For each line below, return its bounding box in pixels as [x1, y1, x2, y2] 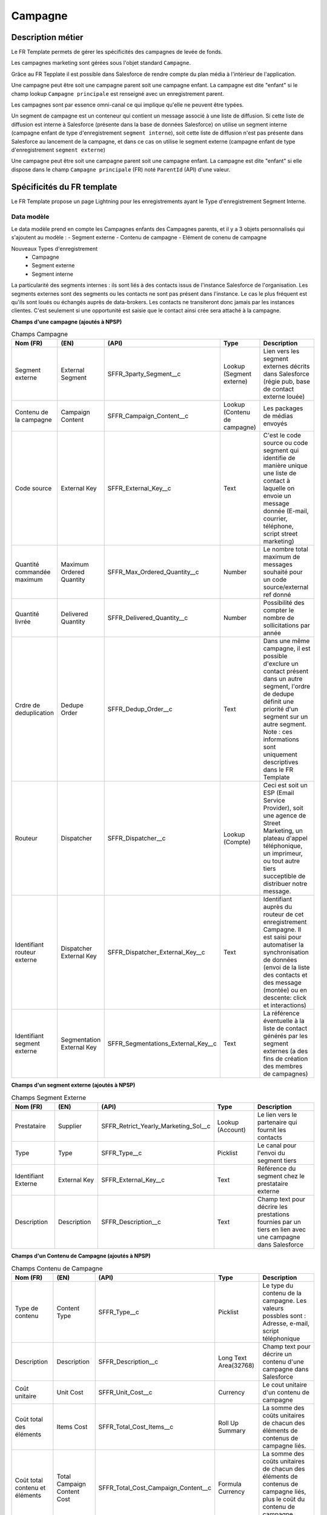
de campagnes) [263, 1070, 308, 1078]
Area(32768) [218, 1361, 254, 1370]
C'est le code [263, 431, 302, 439]
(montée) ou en [263, 986, 307, 994]
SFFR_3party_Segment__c [107, 370, 181, 378]
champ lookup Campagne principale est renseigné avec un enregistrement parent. [11, 90, 224, 97]
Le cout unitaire [262, 1380, 307, 1389]
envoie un [263, 491, 292, 500]
